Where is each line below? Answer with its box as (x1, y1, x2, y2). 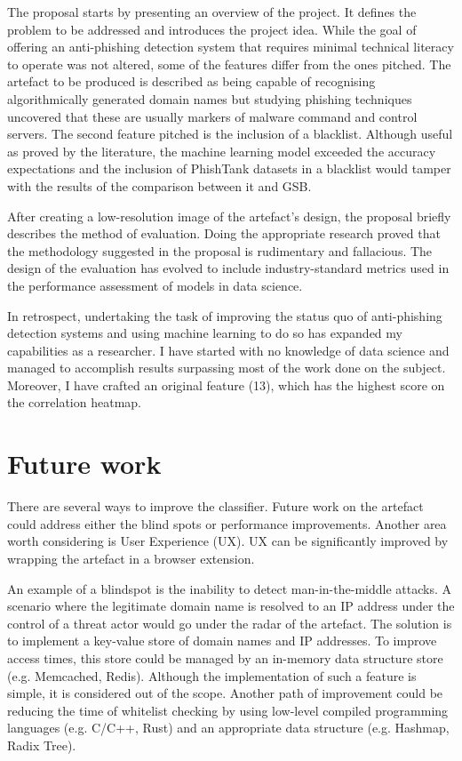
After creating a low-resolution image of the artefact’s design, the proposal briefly (7, 206, 451, 225)
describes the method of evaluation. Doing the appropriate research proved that (7, 224, 441, 243)
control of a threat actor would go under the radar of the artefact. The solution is (7, 613, 452, 632)
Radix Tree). (7, 735, 76, 754)
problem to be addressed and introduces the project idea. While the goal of (7, 20, 417, 38)
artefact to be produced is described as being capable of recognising (7, 72, 376, 91)
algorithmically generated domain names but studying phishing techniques (7, 89, 412, 108)
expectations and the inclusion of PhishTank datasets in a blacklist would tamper (7, 159, 451, 178)
